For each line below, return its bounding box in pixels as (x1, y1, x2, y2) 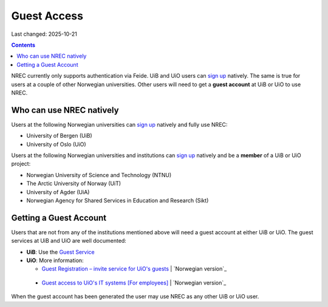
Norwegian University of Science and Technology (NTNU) (26, 171, 172, 178)
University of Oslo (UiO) (26, 140, 86, 148)
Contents (11, 41, 36, 49)
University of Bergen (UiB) (26, 132, 92, 140)
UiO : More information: (26, 257, 84, 264)
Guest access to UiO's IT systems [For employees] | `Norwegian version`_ (41, 279, 227, 286)
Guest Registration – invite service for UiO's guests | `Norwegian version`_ (41, 265, 227, 272)
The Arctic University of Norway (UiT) (26, 180, 121, 187)
